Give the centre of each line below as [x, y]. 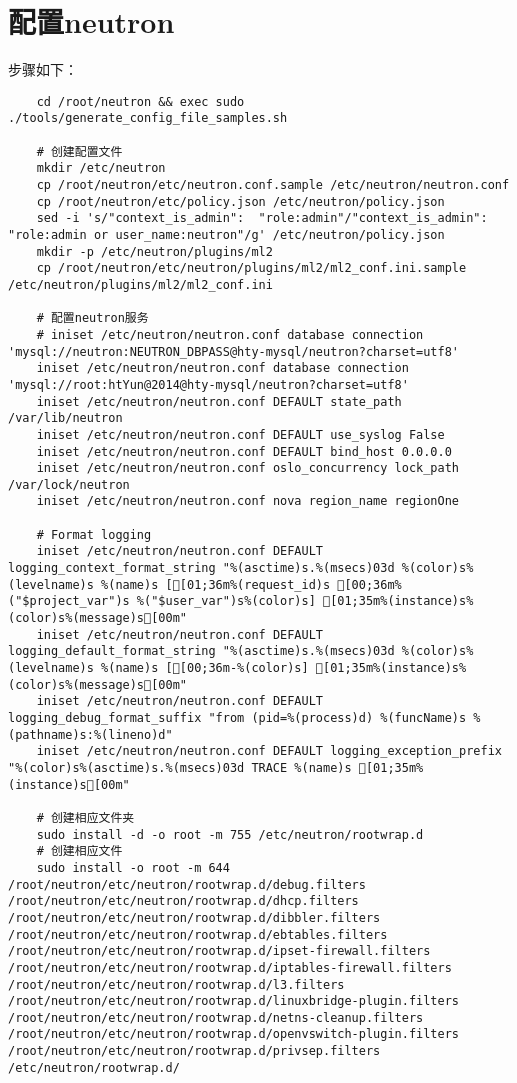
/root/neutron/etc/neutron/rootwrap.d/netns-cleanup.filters [216, 1017]
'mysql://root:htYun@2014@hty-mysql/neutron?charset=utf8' [208, 384]
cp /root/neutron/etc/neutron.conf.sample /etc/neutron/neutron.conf [273, 185]
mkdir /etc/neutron [101, 168]
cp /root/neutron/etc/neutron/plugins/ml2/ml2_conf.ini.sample [251, 268]
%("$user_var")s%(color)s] [226, 601]
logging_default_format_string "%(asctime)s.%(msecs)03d [201, 651]
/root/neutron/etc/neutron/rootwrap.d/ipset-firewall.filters [219, 951]
